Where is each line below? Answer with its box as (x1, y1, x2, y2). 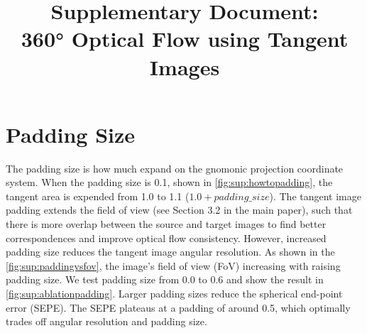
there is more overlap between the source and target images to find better (6, 217, 327, 231)
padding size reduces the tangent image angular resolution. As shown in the (6, 244, 335, 259)
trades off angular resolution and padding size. (6, 314, 207, 329)
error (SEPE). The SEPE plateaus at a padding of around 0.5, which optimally (6, 300, 351, 315)
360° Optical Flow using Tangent (21, 24, 349, 53)
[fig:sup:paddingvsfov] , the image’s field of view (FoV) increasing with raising (6, 258, 341, 273)
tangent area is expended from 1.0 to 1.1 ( (6, 188, 190, 203)
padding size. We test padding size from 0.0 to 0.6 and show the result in (6, 272, 324, 287)
